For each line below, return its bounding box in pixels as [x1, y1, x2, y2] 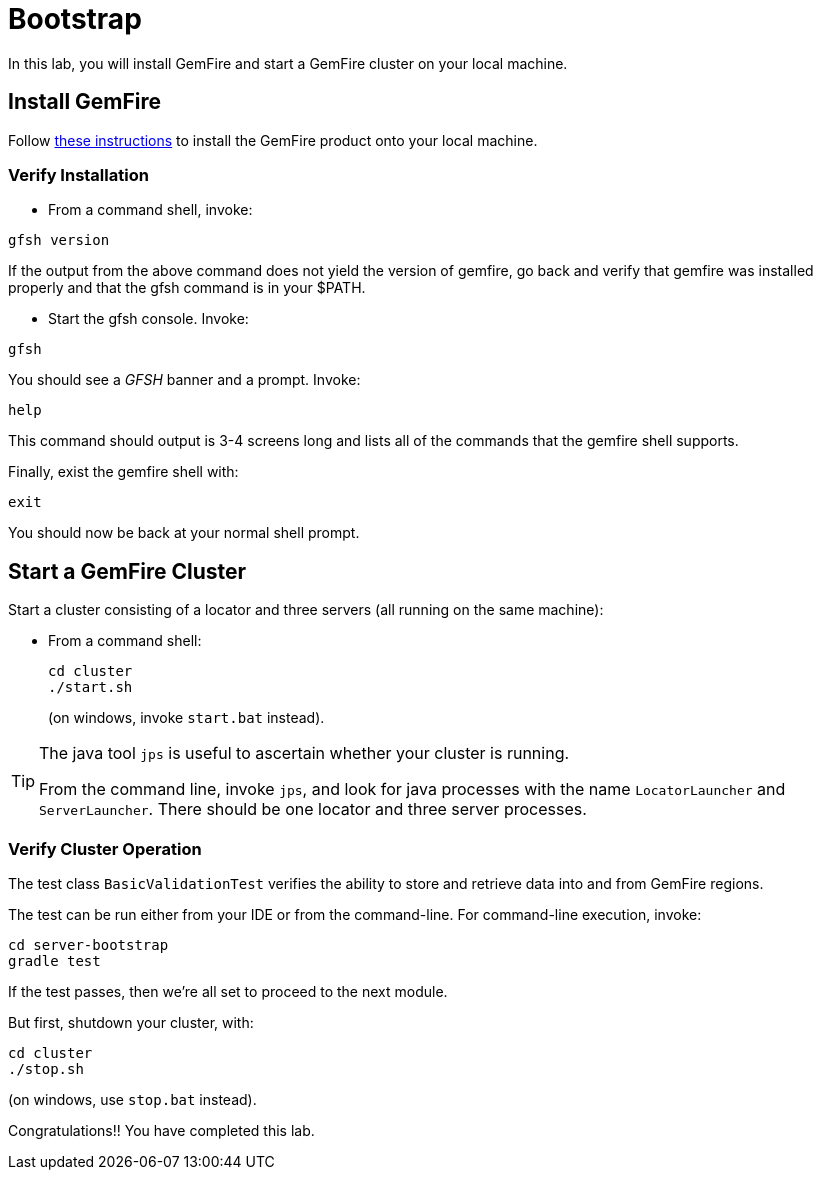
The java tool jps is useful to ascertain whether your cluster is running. [39, 743, 570, 764]
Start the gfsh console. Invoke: [48, 310, 249, 328]
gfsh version [8, 232, 110, 249]
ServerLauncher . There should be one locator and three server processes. [39, 799, 587, 820]
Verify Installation [8, 164, 149, 185]
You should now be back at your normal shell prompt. [8, 524, 360, 542]
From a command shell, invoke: [48, 201, 253, 219]
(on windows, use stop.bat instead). [8, 1090, 257, 1108]
